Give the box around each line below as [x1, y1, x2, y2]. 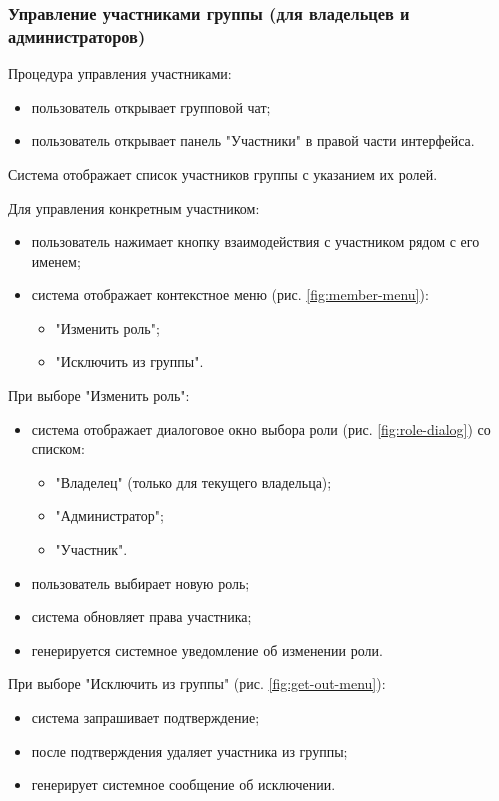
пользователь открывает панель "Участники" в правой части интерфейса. [31, 130, 475, 151]
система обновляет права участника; [31, 606, 252, 627]
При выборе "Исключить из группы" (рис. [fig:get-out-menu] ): [8, 673, 386, 694]
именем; [31, 250, 81, 271]
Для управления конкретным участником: [8, 197, 260, 218]
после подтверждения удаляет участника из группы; [31, 740, 348, 761]
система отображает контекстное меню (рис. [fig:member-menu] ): [31, 284, 429, 305]
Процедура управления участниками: [8, 63, 232, 84]
